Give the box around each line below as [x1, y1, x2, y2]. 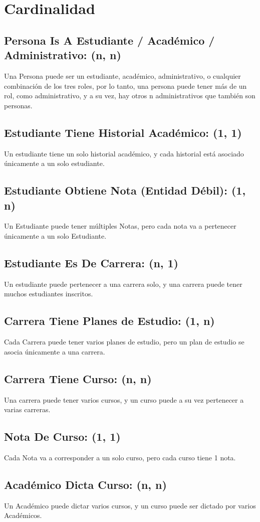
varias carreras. [4, 404, 51, 415]
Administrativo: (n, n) [4, 47, 121, 63]
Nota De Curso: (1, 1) [4, 429, 121, 444]
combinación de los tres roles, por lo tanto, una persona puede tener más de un [4, 80, 247, 91]
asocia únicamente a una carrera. [4, 346, 105, 357]
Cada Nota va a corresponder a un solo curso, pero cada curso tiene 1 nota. [4, 452, 236, 462]
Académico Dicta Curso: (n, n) [4, 476, 167, 492]
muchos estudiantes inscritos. [4, 288, 93, 299]
